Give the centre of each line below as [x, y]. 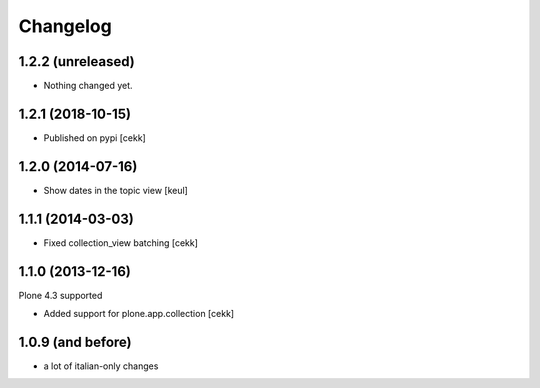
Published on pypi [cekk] [95, 137]
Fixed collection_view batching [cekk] [121, 242]
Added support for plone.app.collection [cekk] [139, 314]
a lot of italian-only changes [101, 366]
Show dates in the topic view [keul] [116, 190]
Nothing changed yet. [88, 86]
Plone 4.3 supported [60, 295]
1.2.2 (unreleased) [76, 61]
